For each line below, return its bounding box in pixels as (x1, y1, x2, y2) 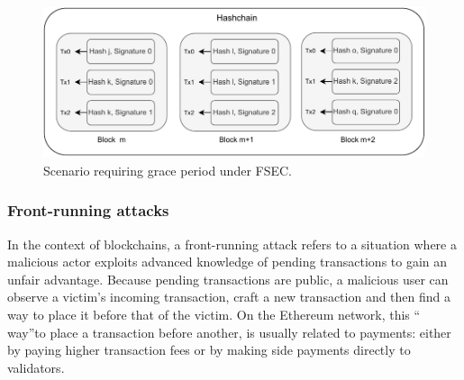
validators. (7, 357, 65, 376)
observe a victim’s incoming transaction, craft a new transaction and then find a (7, 287, 451, 306)
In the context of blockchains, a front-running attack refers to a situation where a (7, 234, 457, 253)
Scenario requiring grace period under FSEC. (43, 160, 293, 179)
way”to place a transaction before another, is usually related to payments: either (7, 322, 451, 341)
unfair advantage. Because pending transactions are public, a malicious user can (7, 269, 449, 288)
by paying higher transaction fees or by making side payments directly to (7, 340, 411, 359)
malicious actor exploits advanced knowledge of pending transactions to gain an (7, 252, 448, 271)
